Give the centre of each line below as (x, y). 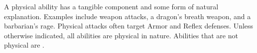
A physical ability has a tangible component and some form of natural (111, 6)
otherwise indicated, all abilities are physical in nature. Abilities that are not (121, 35)
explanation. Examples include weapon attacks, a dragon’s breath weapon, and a (128, 16)
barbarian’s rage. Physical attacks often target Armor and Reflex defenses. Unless (129, 26)
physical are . (24, 45)
